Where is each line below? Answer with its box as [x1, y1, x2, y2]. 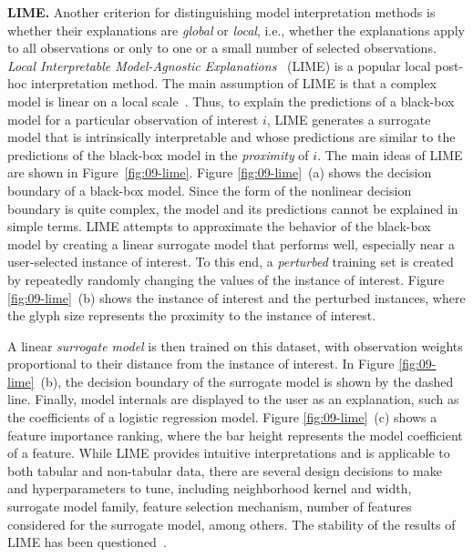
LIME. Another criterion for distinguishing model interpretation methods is [7, 3, 436, 21]
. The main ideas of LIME [317, 145, 463, 164]
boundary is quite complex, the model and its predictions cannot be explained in [7, 198, 458, 218]
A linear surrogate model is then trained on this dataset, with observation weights [7, 336, 463, 355]
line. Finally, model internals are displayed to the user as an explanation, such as [7, 390, 459, 409]
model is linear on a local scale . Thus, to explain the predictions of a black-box [7, 91, 455, 110]
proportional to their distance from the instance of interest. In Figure [7, 354, 395, 373]
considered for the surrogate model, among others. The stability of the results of [7, 514, 456, 533]
